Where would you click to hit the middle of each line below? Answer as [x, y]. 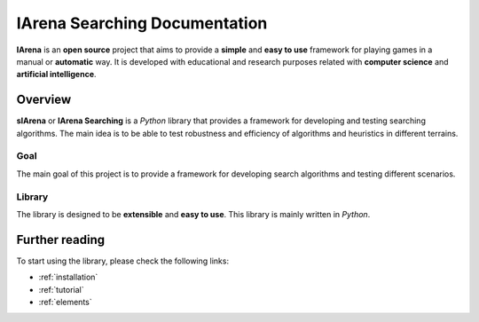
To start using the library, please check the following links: [123, 261]
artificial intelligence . [56, 75]
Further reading [61, 240]
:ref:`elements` [65, 302]
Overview [44, 100]
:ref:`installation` [68, 277]
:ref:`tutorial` [61, 289]
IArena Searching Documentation [142, 23]
